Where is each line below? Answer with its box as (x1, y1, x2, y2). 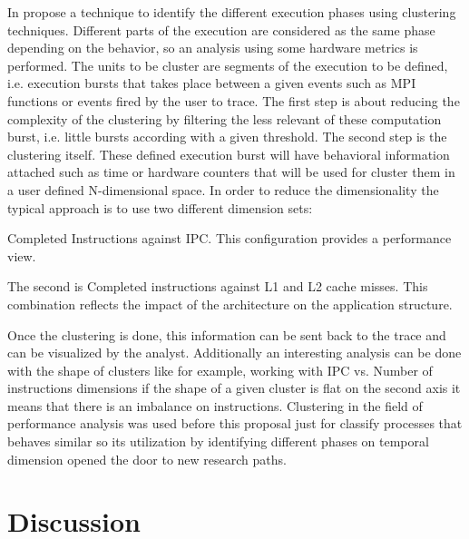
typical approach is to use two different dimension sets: (7, 198, 313, 217)
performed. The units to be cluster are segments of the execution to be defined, (7, 55, 448, 74)
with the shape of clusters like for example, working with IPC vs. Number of (7, 360, 433, 379)
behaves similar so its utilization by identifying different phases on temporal (7, 432, 429, 451)
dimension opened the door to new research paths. (7, 449, 287, 468)
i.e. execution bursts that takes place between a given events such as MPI (7, 73, 416, 93)
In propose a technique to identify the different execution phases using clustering (7, 3, 456, 21)
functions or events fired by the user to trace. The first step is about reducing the (7, 91, 460, 110)
